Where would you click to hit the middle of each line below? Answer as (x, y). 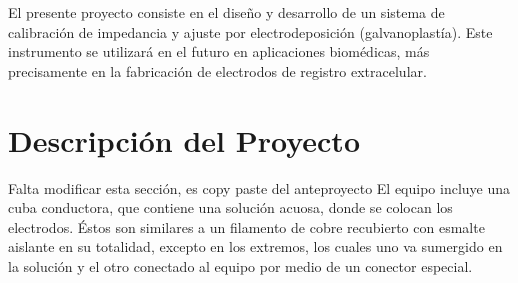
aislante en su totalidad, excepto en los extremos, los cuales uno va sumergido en (255, 246)
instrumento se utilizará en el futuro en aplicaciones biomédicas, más (219, 51)
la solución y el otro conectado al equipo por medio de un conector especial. (240, 265)
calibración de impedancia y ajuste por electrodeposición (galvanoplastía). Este (250, 31)
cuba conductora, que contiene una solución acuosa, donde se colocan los (230, 207)
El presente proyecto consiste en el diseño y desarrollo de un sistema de (226, 12)
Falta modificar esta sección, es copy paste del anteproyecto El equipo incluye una (259, 187)
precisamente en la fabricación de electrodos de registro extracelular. (217, 70)
